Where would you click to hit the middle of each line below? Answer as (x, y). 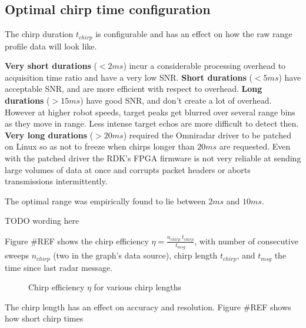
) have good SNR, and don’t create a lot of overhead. (176, 100)
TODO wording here (42, 221)
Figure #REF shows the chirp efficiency (77, 241)
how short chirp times (44, 318)
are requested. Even (255, 146)
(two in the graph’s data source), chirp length (135, 255)
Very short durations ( (51, 66)
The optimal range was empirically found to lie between (105, 201)
